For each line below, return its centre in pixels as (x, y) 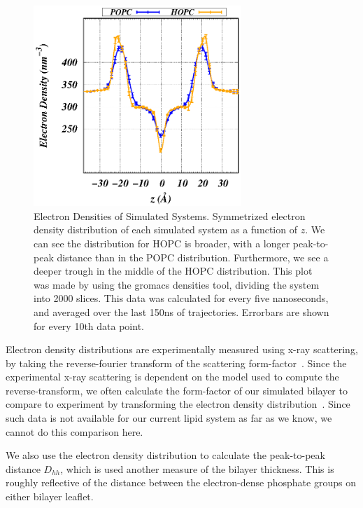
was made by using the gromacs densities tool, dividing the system (177, 284)
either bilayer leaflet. (50, 496)
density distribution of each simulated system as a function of (165, 229)
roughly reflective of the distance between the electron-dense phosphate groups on (181, 482)
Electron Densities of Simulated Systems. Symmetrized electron (170, 215)
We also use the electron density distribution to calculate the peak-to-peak (165, 455)
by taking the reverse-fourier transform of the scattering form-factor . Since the (176, 363)
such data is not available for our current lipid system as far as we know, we (169, 418)
